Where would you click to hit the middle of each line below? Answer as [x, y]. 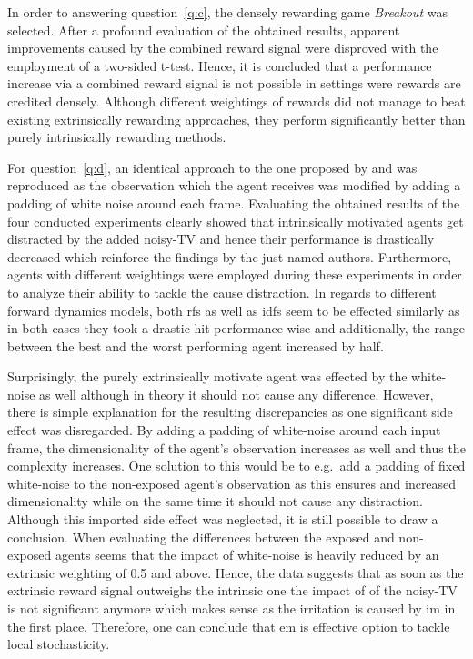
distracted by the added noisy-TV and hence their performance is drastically [221, 239]
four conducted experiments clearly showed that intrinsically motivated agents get [236, 221]
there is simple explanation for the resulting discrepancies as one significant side [230, 412]
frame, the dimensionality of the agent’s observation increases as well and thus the [236, 447]
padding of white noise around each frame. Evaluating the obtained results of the [234, 203]
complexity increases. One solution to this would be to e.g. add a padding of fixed [236, 466]
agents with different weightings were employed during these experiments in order [235, 274]
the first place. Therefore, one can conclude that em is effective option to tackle [229, 626]
